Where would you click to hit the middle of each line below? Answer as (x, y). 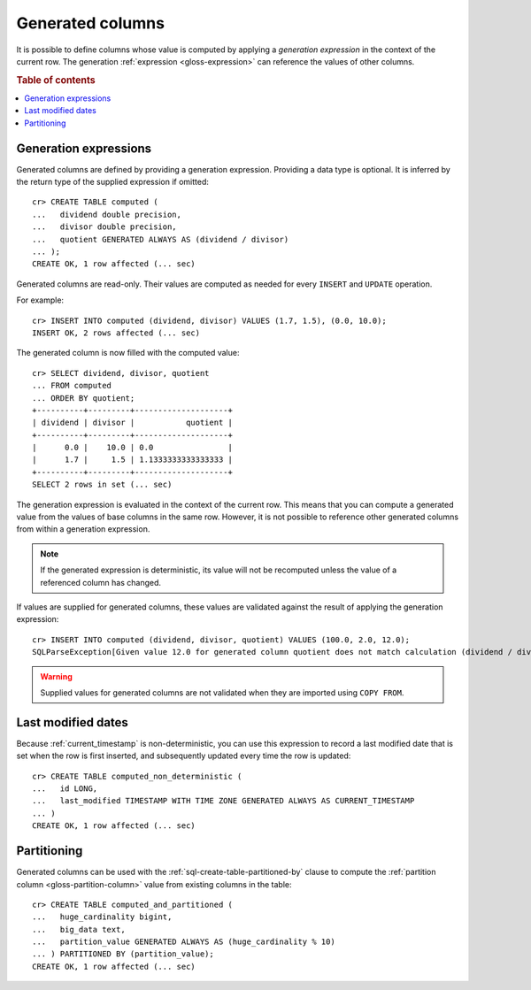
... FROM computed (72, 386)
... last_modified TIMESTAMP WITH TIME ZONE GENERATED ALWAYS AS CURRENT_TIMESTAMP (223, 801)
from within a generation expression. (83, 529)
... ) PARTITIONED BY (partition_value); (123, 954)
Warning (56, 676)
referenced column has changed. (101, 582)
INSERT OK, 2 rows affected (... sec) (116, 333)
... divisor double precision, (104, 227)
